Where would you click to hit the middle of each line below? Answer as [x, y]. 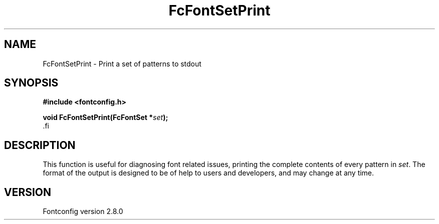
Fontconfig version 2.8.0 [83, 211]
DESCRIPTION [40, 145]
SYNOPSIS [31, 83]
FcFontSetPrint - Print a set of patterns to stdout [122, 63]
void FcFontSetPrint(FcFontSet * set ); [105, 117]
